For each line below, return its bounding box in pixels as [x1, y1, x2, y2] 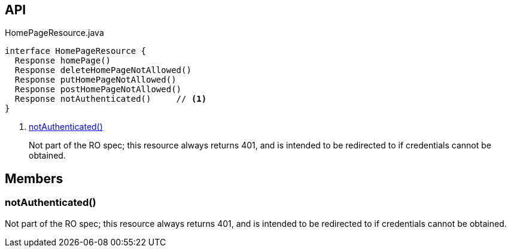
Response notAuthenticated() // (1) [14, 94, 207, 104]
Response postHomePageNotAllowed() [14, 84, 182, 95]
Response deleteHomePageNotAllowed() [14, 65, 191, 75]
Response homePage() [14, 56, 111, 66]
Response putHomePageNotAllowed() [14, 75, 177, 85]
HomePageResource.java [5, 28, 104, 38]
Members [5, 171, 63, 186]
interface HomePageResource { [5, 46, 147, 56]
